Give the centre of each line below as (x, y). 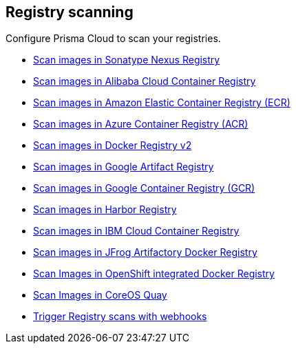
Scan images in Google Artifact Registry (124, 167)
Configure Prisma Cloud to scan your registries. (113, 39)
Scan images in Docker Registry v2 (113, 146)
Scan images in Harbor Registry (105, 210)
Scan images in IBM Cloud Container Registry (136, 231)
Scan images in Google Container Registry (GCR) (144, 188)
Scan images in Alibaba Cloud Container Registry (145, 81)
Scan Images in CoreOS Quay (100, 295)
